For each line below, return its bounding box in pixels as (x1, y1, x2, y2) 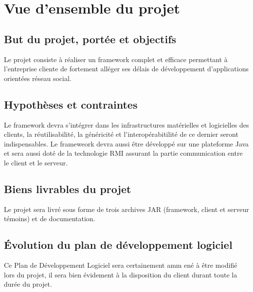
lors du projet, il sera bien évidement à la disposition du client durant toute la (4, 269, 237, 279)
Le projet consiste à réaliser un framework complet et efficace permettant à (4, 54, 228, 64)
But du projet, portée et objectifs (4, 31, 177, 46)
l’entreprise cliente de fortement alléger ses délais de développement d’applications (4, 64, 249, 74)
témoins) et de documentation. (4, 213, 95, 224)
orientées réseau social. (4, 73, 72, 83)
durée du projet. (4, 279, 52, 289)
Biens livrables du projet (4, 181, 131, 196)
